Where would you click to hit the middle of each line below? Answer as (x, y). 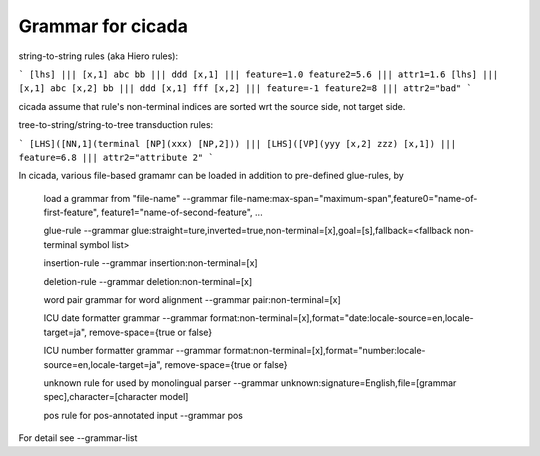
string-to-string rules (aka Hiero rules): (98, 56)
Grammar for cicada (103, 26)
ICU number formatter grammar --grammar (132, 351)
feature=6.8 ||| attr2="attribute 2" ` (116, 157)
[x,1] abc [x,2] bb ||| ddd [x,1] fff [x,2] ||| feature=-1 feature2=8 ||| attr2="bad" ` (245, 88)
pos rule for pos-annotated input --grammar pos (143, 415)
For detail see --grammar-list (78, 438)
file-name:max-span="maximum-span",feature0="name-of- (354, 198)
